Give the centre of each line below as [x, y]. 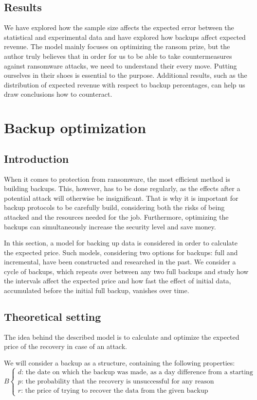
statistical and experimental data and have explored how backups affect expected [125, 37]
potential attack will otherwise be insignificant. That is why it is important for [121, 198]
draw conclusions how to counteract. [58, 94]
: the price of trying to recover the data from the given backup [115, 391]
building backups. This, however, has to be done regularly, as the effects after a [122, 188]
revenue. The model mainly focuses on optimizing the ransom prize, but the [117, 46]
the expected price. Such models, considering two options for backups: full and [121, 252]
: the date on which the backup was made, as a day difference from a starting [137, 372]
